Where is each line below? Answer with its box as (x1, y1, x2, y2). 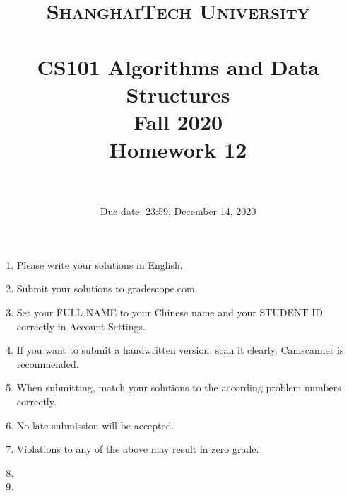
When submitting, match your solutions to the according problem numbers (16, 380, 341, 395)
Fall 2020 (133, 107, 223, 136)
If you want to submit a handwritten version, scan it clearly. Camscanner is (16, 342, 344, 357)
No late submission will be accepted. (16, 417, 174, 432)
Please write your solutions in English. (16, 257, 183, 272)
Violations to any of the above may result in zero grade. (16, 442, 259, 456)
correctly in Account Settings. (16, 318, 146, 333)
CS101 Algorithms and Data (37, 52, 319, 81)
